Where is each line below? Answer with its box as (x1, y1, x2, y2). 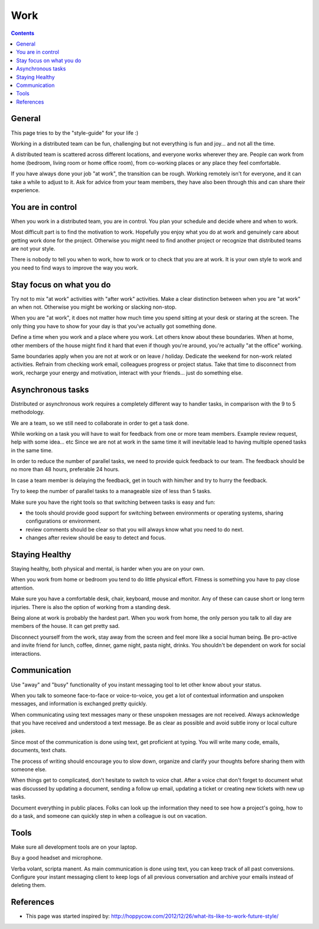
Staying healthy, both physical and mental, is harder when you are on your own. (11, 565, 205, 572)
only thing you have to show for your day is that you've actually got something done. (11, 322, 217, 329)
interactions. (11, 650, 41, 657)
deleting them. (11, 882, 47, 889)
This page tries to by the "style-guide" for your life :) (11, 129, 139, 136)
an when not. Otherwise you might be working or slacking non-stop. (11, 303, 177, 310)
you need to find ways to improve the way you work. (11, 264, 139, 271)
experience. (11, 186, 40, 193)
